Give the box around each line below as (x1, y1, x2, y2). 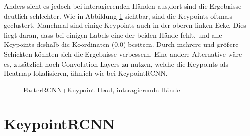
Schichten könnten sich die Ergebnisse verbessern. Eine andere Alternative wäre (4, 48, 242, 59)
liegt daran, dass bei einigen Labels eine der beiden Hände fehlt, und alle (4, 29, 222, 40)
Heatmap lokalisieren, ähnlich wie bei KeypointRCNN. (4, 68, 167, 78)
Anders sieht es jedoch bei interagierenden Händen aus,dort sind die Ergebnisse (4, 1, 242, 11)
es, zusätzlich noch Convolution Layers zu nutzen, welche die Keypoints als (4, 58, 229, 68)
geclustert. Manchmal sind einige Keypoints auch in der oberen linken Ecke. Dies (4, 20, 246, 30)
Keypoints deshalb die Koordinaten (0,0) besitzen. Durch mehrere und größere (4, 39, 239, 49)
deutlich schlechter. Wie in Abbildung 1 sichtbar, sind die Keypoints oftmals (4, 10, 232, 21)
